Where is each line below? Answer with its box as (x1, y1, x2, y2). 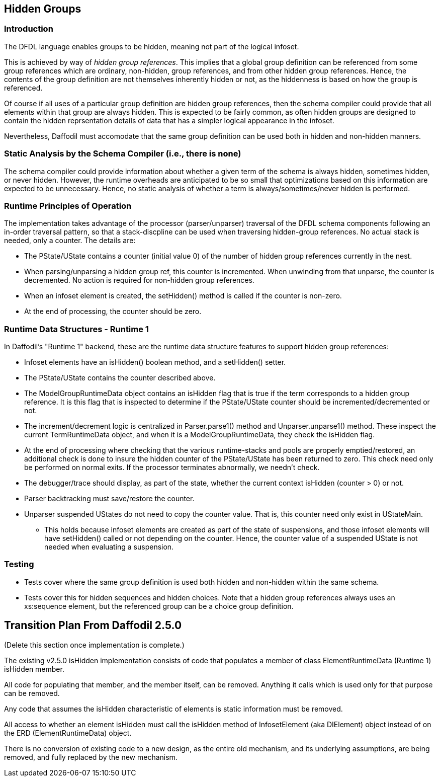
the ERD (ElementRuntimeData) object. (4, 728, 132, 737)
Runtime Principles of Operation (4, 200, 132, 211)
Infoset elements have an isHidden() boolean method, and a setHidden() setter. (24, 358, 286, 367)
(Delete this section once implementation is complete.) (4, 640, 185, 649)
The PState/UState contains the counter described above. (24, 373, 216, 382)
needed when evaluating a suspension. (44, 542, 174, 552)
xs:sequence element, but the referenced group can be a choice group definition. (24, 601, 294, 610)
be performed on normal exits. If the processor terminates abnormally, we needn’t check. (24, 463, 320, 472)
